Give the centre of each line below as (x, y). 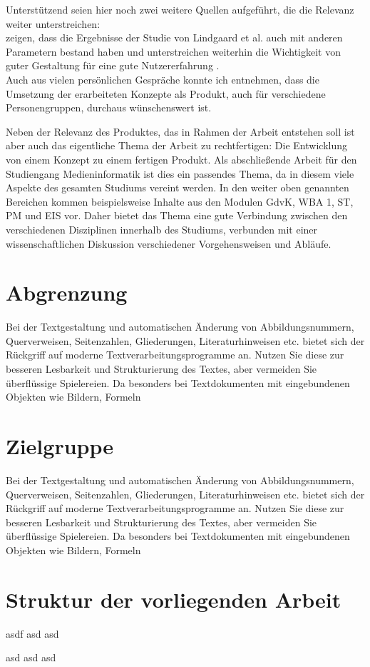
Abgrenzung (67, 292)
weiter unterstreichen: (53, 23)
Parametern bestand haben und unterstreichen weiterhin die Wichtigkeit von (173, 51)
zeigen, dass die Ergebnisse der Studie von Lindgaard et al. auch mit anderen (174, 37)
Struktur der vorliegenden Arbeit (174, 599)
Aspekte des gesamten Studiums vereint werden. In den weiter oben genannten (178, 187)
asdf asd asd (32, 633)
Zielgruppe (60, 445)
